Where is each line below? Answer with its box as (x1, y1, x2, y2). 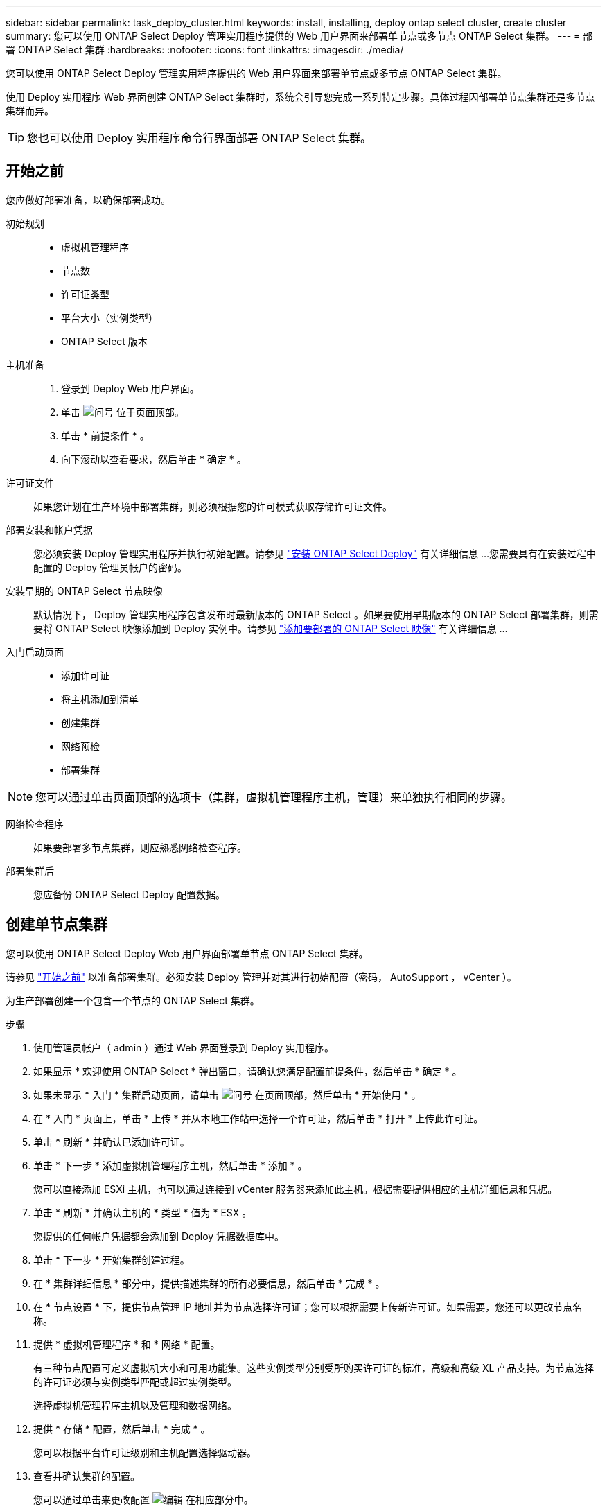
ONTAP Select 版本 (61, 335, 148, 347)
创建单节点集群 (6, 916, 107, 934)
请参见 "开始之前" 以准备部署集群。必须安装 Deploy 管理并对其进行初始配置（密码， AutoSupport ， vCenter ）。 (6, 970, 517, 983)
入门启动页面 (6, 645, 64, 658)
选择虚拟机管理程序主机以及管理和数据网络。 (33, 1399, 237, 1411)
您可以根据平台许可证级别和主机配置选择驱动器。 (33, 1446, 256, 1458)
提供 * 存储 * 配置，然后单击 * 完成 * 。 (33, 1422, 211, 1435)
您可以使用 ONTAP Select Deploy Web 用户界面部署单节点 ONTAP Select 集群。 (6, 947, 369, 959)
